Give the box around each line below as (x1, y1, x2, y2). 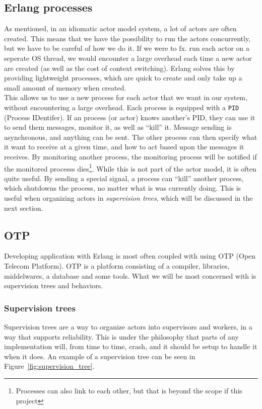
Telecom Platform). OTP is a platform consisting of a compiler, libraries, (4, 261, 230, 271)
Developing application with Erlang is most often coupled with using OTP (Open (4, 251, 256, 261)
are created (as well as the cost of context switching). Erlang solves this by (4, 62, 235, 73)
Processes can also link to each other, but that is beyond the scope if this (16, 385, 242, 395)
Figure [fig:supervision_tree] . (4, 361, 95, 371)
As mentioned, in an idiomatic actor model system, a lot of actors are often (4, 23, 237, 34)
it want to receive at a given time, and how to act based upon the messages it (4, 141, 244, 152)
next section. (4, 202, 43, 213)
